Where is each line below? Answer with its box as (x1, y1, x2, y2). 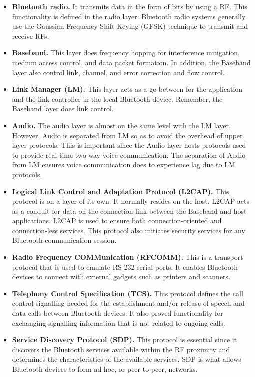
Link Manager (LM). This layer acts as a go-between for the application (12, 84, 243, 94)
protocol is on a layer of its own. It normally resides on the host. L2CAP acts (12, 196, 250, 206)
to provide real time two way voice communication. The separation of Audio (12, 149, 246, 160)
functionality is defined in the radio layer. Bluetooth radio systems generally (12, 11, 246, 21)
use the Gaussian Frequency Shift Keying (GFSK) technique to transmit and (12, 21, 248, 31)
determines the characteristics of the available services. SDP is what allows (12, 354, 241, 364)
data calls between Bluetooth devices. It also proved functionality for (12, 308, 223, 318)
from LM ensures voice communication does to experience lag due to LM (12, 159, 235, 170)
